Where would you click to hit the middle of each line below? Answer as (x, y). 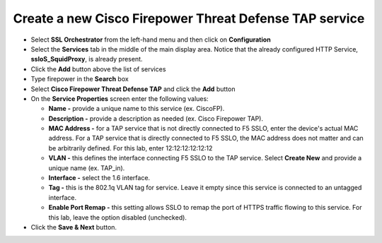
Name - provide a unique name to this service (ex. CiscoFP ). (137, 109)
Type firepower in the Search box (80, 79)
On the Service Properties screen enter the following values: (120, 98)
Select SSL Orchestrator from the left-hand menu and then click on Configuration (151, 40)
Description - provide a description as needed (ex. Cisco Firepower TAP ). (156, 118)
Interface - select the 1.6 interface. (99, 178)
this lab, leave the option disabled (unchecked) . (118, 217)
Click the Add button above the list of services (98, 69)
